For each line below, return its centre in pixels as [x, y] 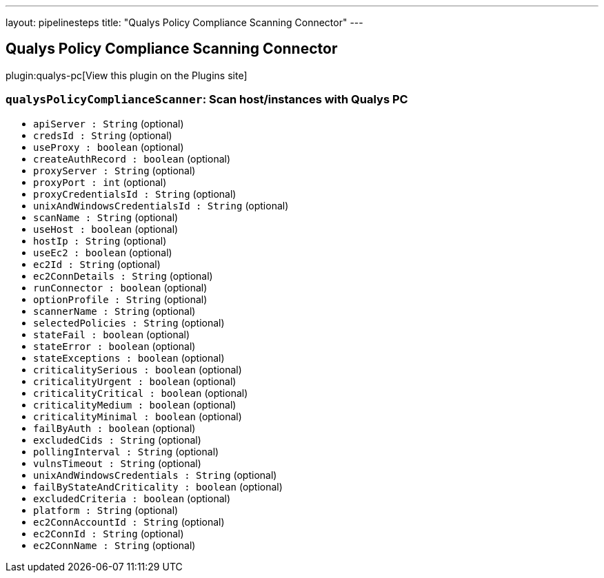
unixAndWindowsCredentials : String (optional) [155, 475]
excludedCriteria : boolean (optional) [132, 498]
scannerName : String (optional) [114, 311]
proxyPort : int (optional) [100, 182]
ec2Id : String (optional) [97, 264]
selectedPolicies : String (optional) [129, 322]
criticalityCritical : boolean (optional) [141, 393]
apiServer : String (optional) [109, 123]
